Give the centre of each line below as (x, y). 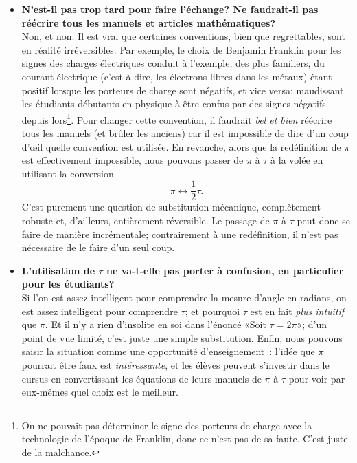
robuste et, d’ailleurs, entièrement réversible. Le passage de (146, 220)
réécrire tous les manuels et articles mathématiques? (149, 22)
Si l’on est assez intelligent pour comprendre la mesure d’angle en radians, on (184, 297)
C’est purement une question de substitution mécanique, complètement (171, 207)
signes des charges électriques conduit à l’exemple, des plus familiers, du (173, 63)
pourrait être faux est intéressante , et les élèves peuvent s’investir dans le (175, 364)
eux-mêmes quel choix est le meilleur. (100, 392)
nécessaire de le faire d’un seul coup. (98, 247)
